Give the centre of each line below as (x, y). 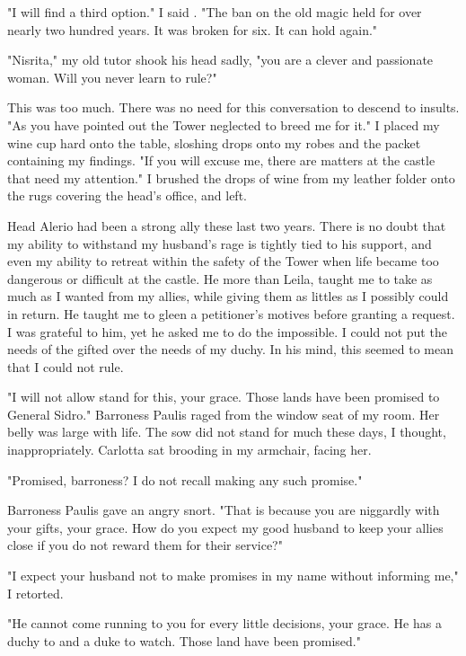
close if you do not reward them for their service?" (145, 545)
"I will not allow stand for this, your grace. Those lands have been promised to (224, 397)
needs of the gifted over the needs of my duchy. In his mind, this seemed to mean (230, 349)
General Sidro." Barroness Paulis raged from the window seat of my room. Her (224, 414)
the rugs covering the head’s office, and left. (127, 195)
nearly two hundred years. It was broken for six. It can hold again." (193, 29)
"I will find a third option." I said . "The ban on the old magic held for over (215, 12)
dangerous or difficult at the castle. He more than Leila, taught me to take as (220, 278)
